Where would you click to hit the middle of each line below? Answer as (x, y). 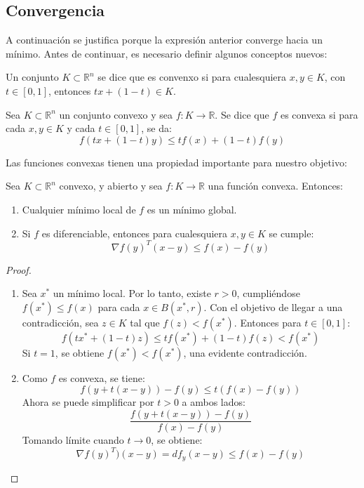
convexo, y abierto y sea (111, 186)
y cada (81, 128)
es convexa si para (319, 114)
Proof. (19, 269)
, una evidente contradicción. (245, 352)
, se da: (156, 128)
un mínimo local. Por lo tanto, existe (132, 293)
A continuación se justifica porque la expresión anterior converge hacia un (164, 40)
